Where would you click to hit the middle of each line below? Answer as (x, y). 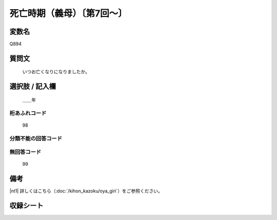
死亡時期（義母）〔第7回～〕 (68, 13)
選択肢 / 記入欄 (33, 86)
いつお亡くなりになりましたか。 (56, 72)
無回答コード (25, 152)
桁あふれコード (28, 113)
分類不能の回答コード (36, 138)
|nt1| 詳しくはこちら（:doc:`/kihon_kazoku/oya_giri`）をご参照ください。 (86, 191)
